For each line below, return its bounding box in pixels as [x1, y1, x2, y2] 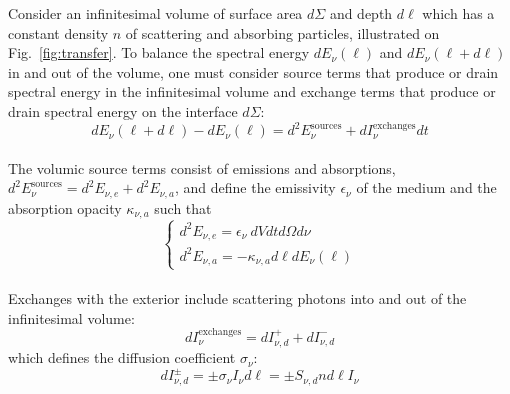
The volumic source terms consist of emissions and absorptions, [8, 157, 396, 178]
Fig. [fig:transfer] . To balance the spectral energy [8, 42, 310, 63]
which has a [422, 3, 495, 23]
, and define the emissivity [174, 177, 336, 198]
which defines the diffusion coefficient [8, 347, 236, 368]
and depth [329, 3, 393, 23]
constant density [8, 22, 109, 43]
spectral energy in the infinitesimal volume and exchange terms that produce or [8, 81, 496, 102]
